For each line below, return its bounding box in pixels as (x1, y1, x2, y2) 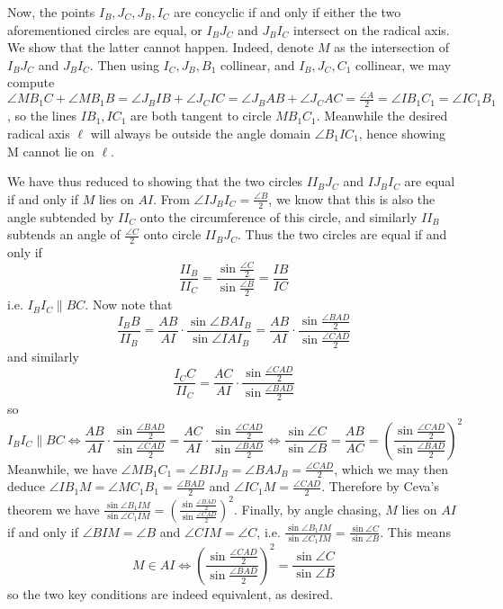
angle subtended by (7, 207, 114, 226)
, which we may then (334, 459, 448, 478)
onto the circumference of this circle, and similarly (139, 207, 418, 226)
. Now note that (85, 295, 173, 314)
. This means (380, 522, 451, 541)
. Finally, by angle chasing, (234, 499, 382, 518)
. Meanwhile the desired (316, 106, 448, 125)
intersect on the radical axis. (293, 20, 450, 39)
